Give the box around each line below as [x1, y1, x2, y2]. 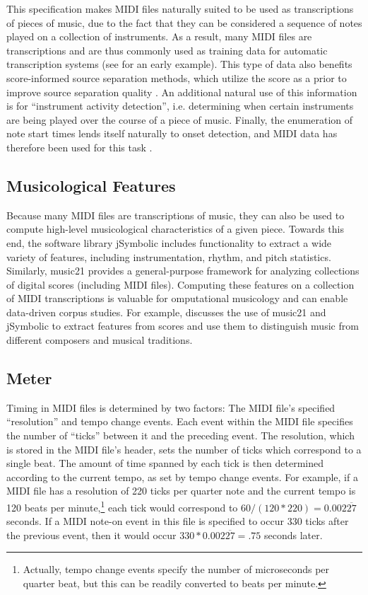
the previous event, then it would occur [6, 527, 177, 542]
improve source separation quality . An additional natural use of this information [6, 84, 357, 99]
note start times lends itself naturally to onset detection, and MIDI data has [6, 126, 338, 141]
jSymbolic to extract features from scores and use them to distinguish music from [6, 318, 359, 333]
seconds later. [263, 527, 323, 542]
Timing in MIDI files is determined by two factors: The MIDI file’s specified [6, 400, 336, 415]
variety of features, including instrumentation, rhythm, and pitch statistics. [6, 249, 331, 264]
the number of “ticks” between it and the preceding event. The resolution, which [6, 428, 355, 443]
